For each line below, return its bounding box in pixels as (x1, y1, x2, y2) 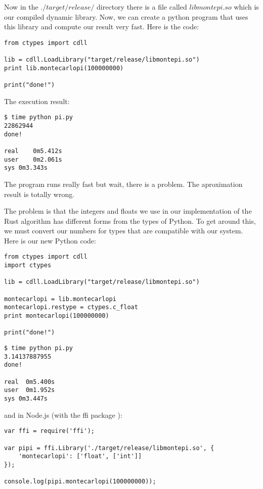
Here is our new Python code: (4, 235, 96, 246)
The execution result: (4, 95, 70, 106)
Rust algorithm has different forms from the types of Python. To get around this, (4, 215, 256, 226)
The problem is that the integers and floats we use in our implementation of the (4, 206, 252, 216)
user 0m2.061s (4, 156, 62, 163)
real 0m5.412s (4, 147, 62, 155)
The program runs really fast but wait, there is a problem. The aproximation (4, 178, 243, 189)
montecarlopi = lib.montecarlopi (4, 295, 116, 303)
